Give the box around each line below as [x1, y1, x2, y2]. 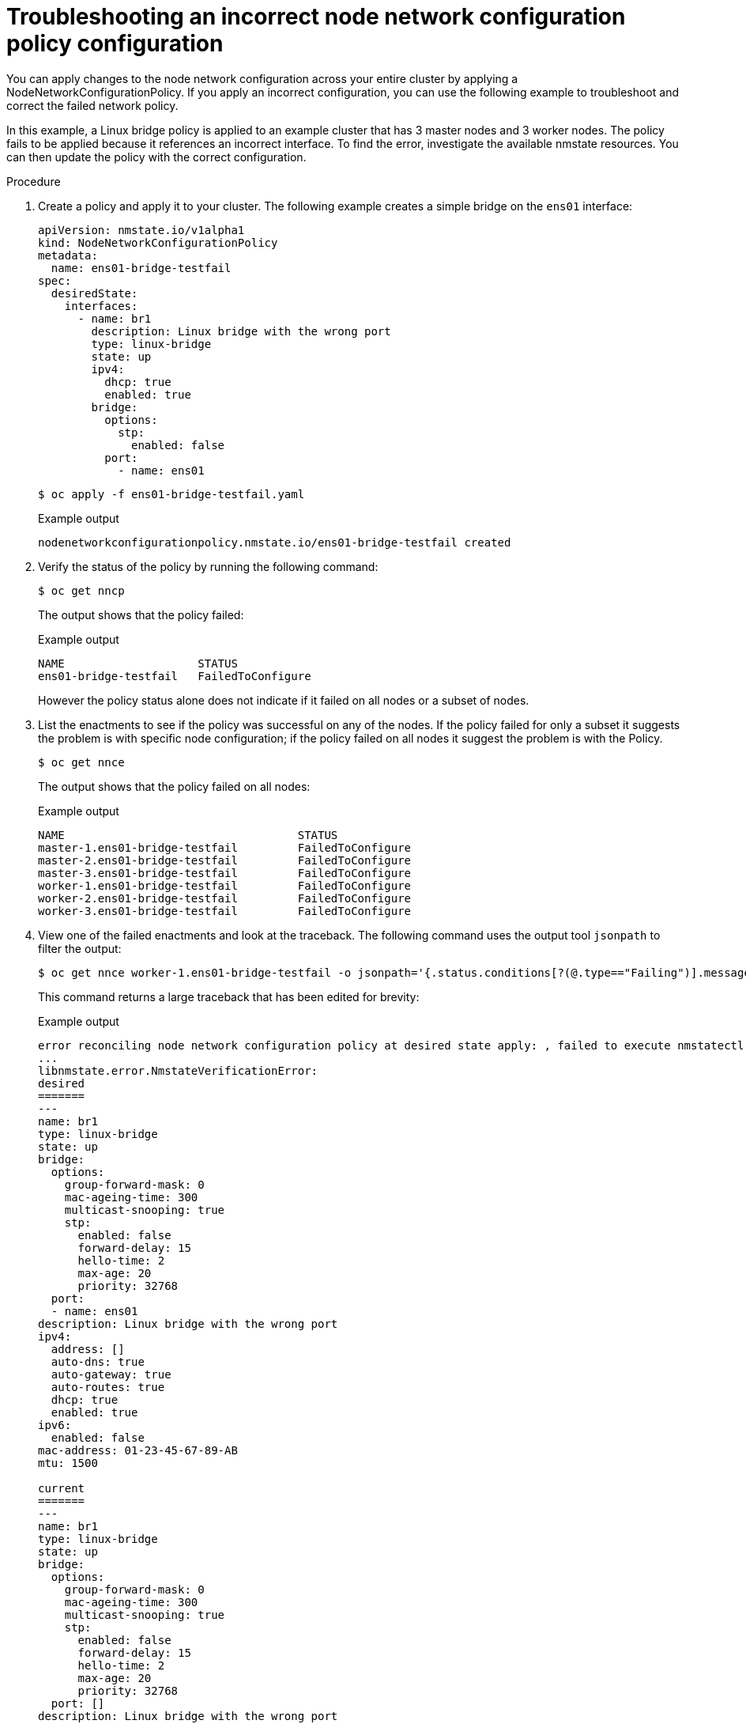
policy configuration [6, 30, 224, 57]
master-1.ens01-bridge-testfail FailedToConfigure [38, 841, 412, 854]
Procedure [6, 174, 61, 188]
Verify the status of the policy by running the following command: [38, 559, 379, 573]
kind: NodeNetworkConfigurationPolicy [38, 236, 278, 249]
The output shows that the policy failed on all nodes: [38, 779, 311, 793]
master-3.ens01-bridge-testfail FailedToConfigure [38, 866, 412, 879]
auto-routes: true [51, 1380, 165, 1393]
